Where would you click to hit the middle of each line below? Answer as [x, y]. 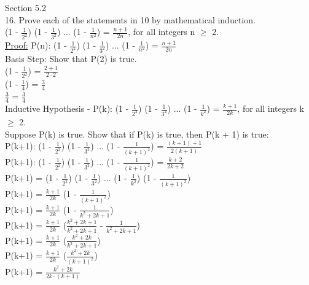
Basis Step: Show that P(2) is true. [71, 58]
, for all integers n [162, 32]
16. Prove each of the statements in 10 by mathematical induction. [130, 19]
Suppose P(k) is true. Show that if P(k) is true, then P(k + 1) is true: [137, 134]
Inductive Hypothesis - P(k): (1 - [67, 108]
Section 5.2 [25, 7]
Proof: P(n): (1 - [36, 45]
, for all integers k [271, 108]
